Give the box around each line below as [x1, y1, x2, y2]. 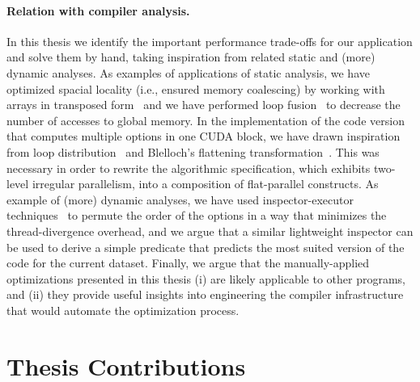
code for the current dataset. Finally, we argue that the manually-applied [6, 254, 370, 271]
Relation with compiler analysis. [6, 2, 190, 19]
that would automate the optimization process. [6, 301, 240, 318]
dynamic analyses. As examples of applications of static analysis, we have [6, 64, 370, 81]
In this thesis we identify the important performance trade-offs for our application [6, 32, 413, 49]
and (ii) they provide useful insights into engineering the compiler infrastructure [6, 286, 404, 303]
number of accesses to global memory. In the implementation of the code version [6, 111, 405, 128]
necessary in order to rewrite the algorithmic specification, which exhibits [6, 159, 371, 176]
